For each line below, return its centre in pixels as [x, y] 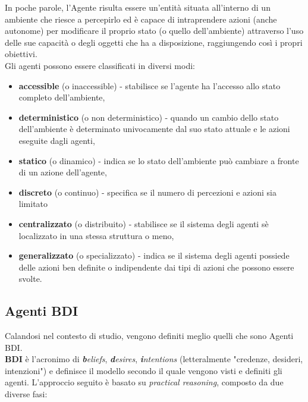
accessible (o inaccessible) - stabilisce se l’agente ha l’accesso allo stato [150, 85]
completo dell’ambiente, [62, 97]
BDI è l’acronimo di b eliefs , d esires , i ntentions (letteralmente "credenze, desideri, [154, 359]
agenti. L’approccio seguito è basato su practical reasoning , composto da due [144, 382]
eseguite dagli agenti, [57, 140]
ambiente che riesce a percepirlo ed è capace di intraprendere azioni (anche [141, 19]
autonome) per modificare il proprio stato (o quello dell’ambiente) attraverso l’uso [154, 31]
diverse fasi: [26, 394]
